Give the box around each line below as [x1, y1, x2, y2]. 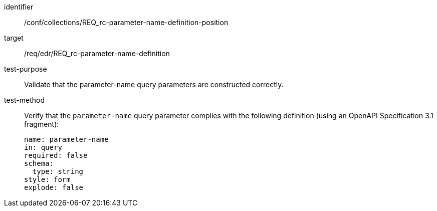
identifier [4, 3, 34, 11]
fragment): [24, 120, 59, 128]
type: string [32, 167, 84, 175]
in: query [24, 143, 62, 151]
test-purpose [4, 65, 47, 73]
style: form [24, 175, 71, 183]
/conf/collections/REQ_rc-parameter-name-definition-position [24, 18, 229, 27]
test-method [4, 96, 45, 104]
